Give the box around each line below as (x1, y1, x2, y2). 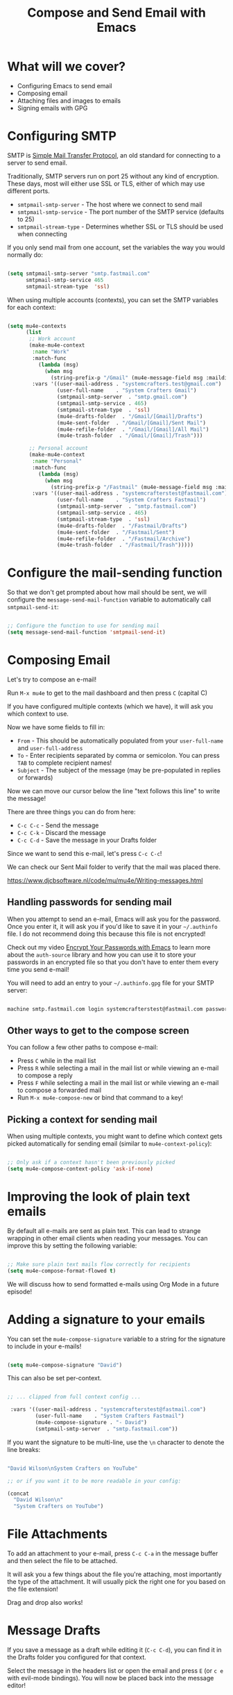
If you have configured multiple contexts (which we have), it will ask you (7, 702, 214, 710)
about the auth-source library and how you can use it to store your (7, 950, 196, 959)
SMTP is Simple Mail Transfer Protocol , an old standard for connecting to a (7, 151, 221, 159)
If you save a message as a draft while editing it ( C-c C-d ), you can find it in (7, 1646, 222, 1654)
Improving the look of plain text (7, 1189, 191, 1205)
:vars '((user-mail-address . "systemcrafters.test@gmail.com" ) (32, 381, 222, 388)
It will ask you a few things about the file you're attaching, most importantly (7, 1570, 222, 1578)
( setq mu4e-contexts (7, 322, 67, 329)
